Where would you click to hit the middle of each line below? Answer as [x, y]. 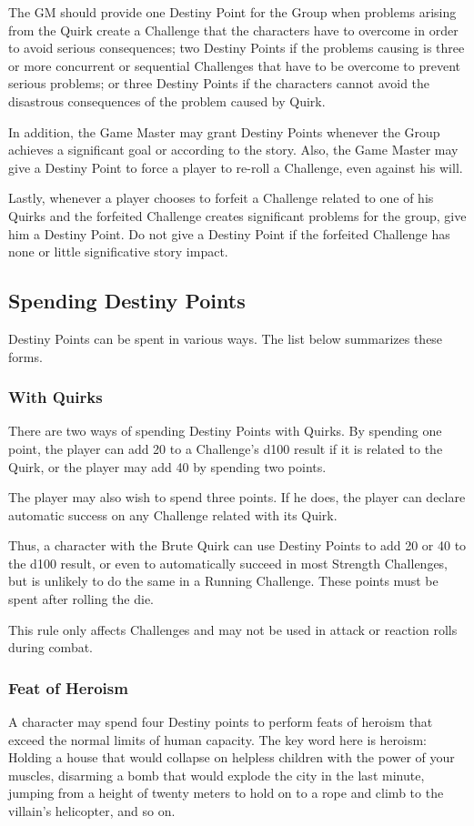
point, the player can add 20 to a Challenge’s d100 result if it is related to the [226, 448]
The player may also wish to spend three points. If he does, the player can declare [237, 497]
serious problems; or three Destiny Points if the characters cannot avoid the [219, 83]
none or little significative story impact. [118, 252]
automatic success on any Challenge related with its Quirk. [173, 514]
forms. [25, 356]
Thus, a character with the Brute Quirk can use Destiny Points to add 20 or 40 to [237, 545]
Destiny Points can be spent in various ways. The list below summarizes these [226, 338]
